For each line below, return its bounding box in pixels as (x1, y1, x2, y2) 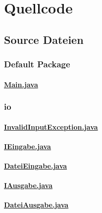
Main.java (4, 79, 38, 89)
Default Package (4, 58, 70, 70)
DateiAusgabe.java (4, 200, 69, 210)
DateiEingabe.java (4, 161, 67, 171)
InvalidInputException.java (4, 121, 98, 132)
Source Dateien (4, 31, 84, 47)
